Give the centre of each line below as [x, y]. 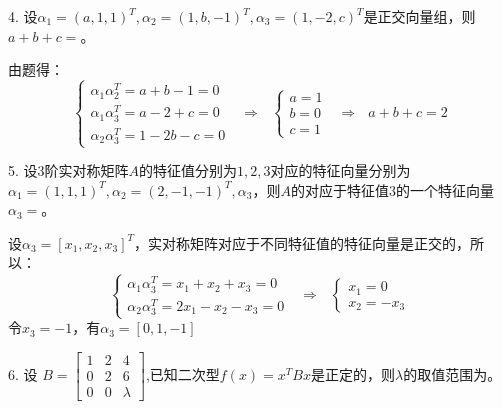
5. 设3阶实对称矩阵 [68, 170]
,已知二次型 [182, 373]
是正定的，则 [353, 373]
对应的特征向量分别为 [340, 170]
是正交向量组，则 [419, 16]
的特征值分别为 [188, 170]
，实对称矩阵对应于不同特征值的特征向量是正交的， [302, 242]
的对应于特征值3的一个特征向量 [392, 189]
